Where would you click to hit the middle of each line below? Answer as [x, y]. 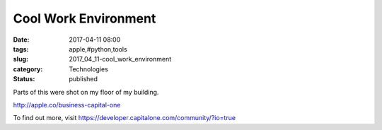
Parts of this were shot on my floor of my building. [86, 92]
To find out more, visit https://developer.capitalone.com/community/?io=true [125, 118]
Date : [21, 40]
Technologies [89, 69]
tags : [21, 49]
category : [28, 69]
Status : [24, 79]
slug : [21, 59]
